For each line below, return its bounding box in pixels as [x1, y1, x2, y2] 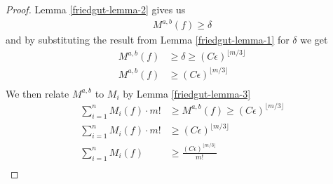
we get [300, 32, 328, 47]
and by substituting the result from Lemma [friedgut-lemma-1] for [6, 32, 290, 47]
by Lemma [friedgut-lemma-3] [123, 86, 251, 100]
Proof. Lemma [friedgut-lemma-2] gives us [6, 2, 186, 16]
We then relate [6, 86, 69, 100]
